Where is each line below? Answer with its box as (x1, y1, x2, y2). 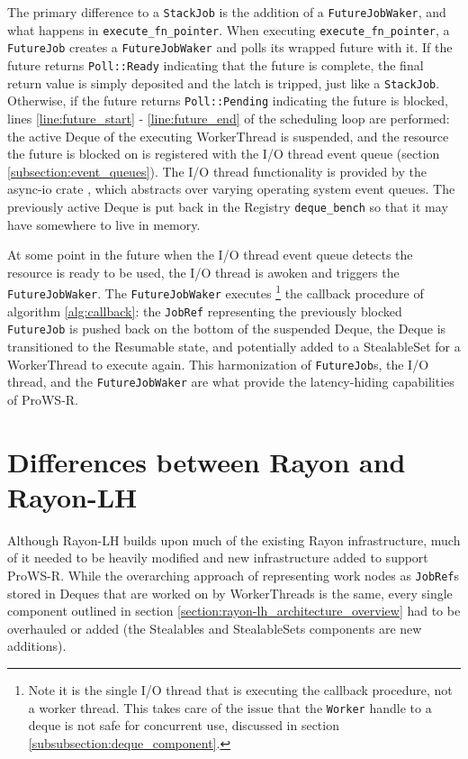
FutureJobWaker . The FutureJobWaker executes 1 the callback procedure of (7, 281, 424, 302)
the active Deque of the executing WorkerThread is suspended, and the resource (7, 126, 449, 145)
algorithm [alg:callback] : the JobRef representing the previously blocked (7, 301, 402, 320)
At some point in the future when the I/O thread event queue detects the (7, 245, 413, 264)
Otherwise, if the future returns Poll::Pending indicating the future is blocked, (7, 91, 448, 110)
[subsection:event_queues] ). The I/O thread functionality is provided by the (7, 161, 427, 180)
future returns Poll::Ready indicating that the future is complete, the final (7, 55, 424, 74)
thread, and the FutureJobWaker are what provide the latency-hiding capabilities (7, 372, 454, 391)
